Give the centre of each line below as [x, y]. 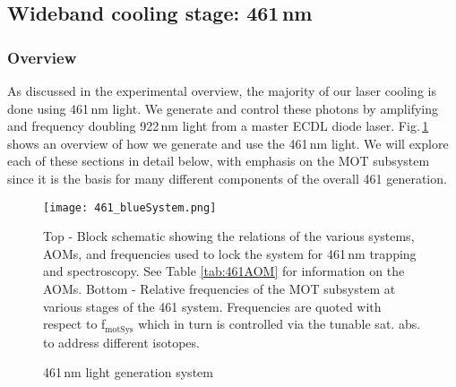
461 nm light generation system [128, 372]
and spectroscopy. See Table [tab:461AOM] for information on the [224, 271]
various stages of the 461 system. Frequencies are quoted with [212, 306]
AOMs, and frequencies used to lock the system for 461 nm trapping [230, 253]
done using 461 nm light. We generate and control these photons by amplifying [223, 108]
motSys [119, 329]
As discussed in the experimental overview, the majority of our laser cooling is [222, 90]
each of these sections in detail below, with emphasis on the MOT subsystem [219, 161]
